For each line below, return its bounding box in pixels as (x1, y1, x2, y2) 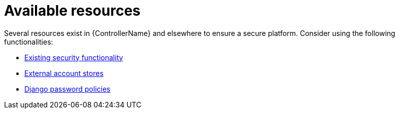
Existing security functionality (24, 53, 123, 62)
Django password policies (24, 84, 111, 93)
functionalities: (4, 37, 53, 46)
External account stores (24, 68, 104, 78)
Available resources (4, 2, 140, 19)
